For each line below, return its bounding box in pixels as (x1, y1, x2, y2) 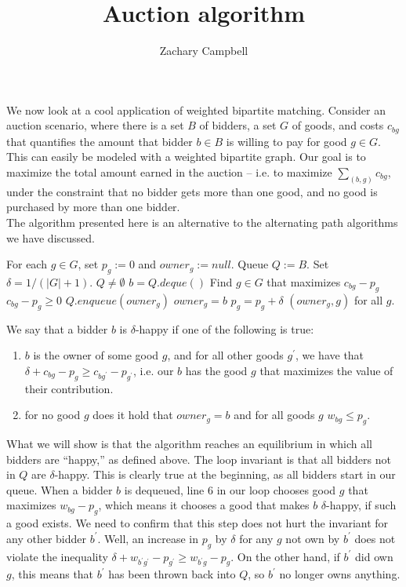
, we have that (295, 347, 364, 363)
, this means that (11, 566, 94, 582)
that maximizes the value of (259, 362, 393, 378)
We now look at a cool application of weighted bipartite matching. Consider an (6, 101, 386, 118)
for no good (24, 407, 81, 423)
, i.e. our (133, 362, 174, 378)
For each (6, 256, 47, 272)
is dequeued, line (124, 481, 205, 498)
